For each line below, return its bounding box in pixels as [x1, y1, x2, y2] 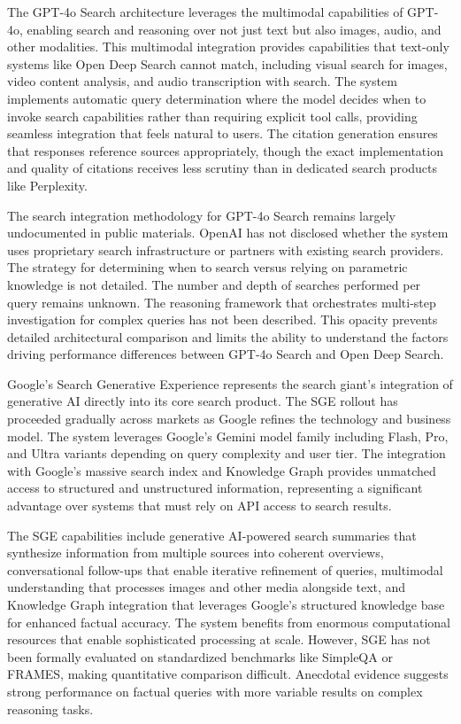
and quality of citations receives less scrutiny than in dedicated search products [7, 159, 438, 177]
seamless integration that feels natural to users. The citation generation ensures [7, 124, 438, 143]
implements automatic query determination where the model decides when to [7, 89, 426, 107]
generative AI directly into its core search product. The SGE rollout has [7, 392, 398, 410]
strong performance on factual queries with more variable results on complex [7, 681, 423, 700]
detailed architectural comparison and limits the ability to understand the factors [7, 327, 449, 346]
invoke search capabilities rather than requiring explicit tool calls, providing [7, 106, 418, 125]
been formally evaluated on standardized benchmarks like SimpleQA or [7, 647, 393, 666]
